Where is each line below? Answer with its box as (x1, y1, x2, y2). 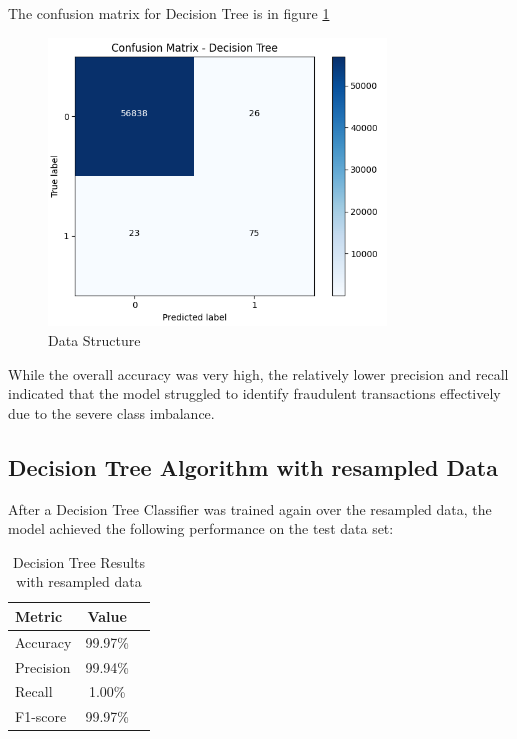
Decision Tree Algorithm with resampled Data (8, 451, 498, 482)
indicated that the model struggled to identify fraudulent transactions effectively (8, 383, 501, 404)
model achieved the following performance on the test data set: (8, 518, 394, 539)
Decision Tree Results (12, 551, 146, 572)
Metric (15, 605, 63, 626)
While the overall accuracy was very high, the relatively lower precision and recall (8, 363, 509, 384)
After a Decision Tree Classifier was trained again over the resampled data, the (8, 498, 492, 519)
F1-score (15, 706, 67, 727)
